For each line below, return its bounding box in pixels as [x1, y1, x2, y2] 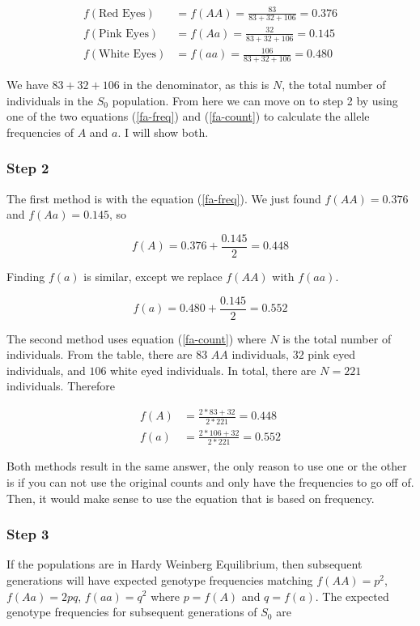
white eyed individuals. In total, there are [110, 361, 316, 378]
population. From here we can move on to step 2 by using [112, 92, 398, 109]
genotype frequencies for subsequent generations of [6, 603, 257, 620]
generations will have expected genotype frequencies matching [6, 571, 313, 588]
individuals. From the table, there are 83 [6, 346, 208, 363]
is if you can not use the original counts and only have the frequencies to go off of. [6, 473, 414, 490]
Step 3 [6, 524, 49, 544]
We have [6, 76, 49, 93]
